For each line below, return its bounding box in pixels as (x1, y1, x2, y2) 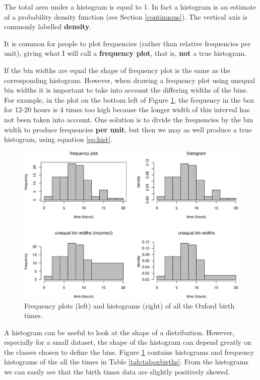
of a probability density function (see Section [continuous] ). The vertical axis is (4, 11, 248, 22)
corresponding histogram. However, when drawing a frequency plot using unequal (4, 74, 255, 85)
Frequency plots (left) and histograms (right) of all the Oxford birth (24, 300, 235, 311)
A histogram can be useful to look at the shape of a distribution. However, (4, 327, 234, 337)
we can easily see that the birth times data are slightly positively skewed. (4, 366, 230, 377)
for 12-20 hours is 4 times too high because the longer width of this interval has (4, 104, 250, 115)
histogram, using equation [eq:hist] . (4, 134, 112, 144)
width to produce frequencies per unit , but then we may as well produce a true (4, 124, 252, 134)
